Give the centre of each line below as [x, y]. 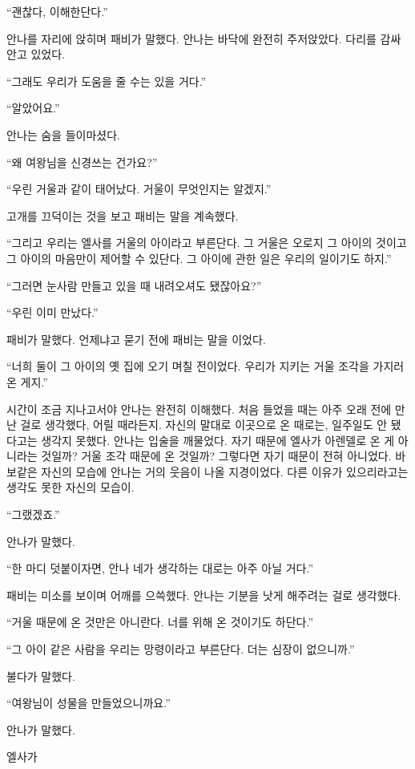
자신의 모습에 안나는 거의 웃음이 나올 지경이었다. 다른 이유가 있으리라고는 [225, 471]
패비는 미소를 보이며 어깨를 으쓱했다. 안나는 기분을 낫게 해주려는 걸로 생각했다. [204, 595]
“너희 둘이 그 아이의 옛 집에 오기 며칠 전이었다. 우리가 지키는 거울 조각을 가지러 [205, 366]
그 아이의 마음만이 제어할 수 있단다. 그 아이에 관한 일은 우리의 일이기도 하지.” [199, 258]
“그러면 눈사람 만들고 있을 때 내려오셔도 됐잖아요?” [134, 285]
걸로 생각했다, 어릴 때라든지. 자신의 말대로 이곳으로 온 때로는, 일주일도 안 [204, 425]
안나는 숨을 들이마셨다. [64, 134]
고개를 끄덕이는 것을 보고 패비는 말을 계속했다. [123, 215]
